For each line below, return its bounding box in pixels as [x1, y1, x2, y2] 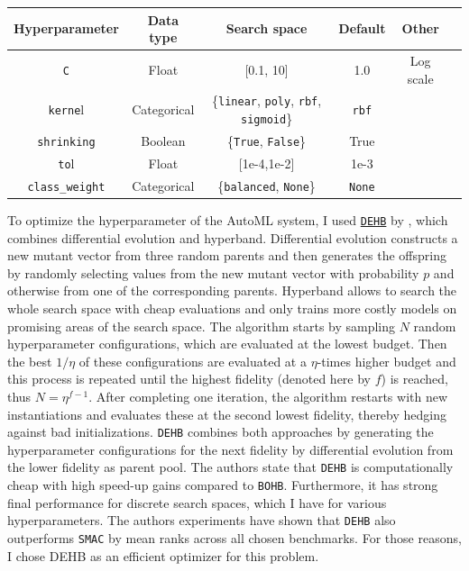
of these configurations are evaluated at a [78, 351, 307, 370]
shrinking [37, 135, 96, 149]
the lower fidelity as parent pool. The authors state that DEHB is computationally [7, 458, 454, 476]
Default [338, 19, 386, 38]
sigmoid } [241, 109, 293, 128]
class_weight [27, 180, 106, 194]
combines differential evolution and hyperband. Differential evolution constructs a [7, 228, 458, 247]
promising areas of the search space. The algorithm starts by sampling [7, 316, 396, 335]
